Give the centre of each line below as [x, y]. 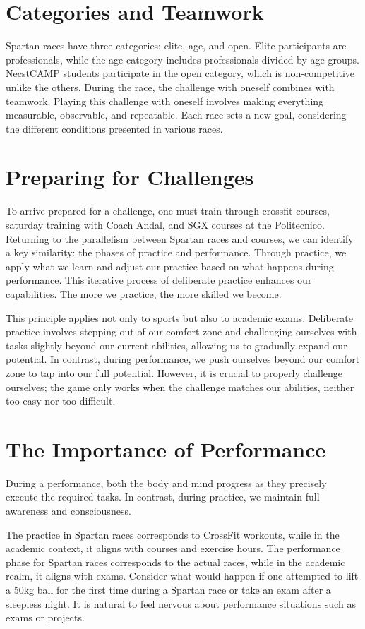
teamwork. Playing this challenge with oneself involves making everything [165, 101]
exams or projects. [45, 617]
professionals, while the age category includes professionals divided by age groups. [182, 59]
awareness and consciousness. [68, 511]
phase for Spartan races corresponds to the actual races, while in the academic [175, 562]
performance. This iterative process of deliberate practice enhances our [159, 280]
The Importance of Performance [166, 449]
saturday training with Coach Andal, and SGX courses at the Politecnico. [165, 224]
